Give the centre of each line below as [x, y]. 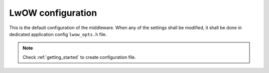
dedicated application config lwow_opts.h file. [58, 34]
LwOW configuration [53, 13]
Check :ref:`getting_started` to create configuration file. [79, 57]
